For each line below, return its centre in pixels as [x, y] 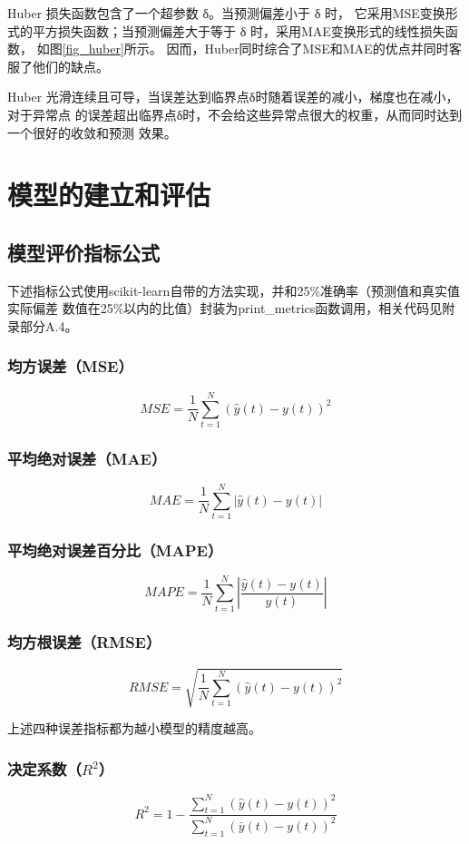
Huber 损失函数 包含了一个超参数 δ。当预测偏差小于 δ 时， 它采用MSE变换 [226, 13]
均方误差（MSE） [70, 366]
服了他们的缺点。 [58, 66]
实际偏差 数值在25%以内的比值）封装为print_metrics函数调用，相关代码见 [225, 308]
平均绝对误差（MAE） [87, 458]
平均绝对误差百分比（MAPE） [115, 550]
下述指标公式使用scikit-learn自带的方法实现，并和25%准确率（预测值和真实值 [234, 290]
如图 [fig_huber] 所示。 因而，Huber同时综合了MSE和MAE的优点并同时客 [249, 49]
